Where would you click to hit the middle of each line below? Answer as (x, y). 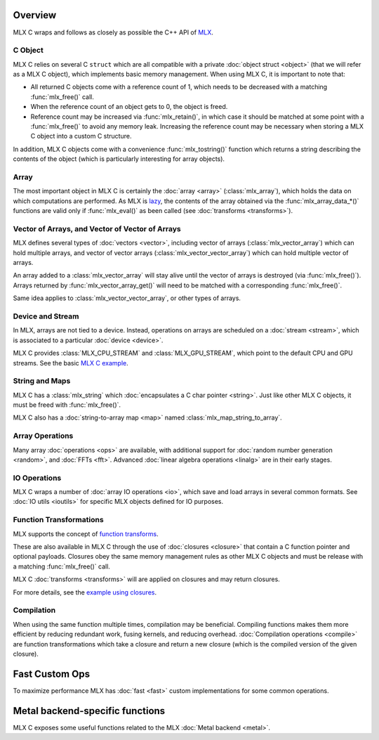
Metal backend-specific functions (89, 711)
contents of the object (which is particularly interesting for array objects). (119, 159)
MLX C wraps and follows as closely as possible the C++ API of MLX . (113, 32)
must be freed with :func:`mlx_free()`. (67, 405)
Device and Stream (46, 316)
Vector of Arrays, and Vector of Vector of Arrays (97, 228)
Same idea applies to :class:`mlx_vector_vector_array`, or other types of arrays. (127, 298)
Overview (35, 15)
